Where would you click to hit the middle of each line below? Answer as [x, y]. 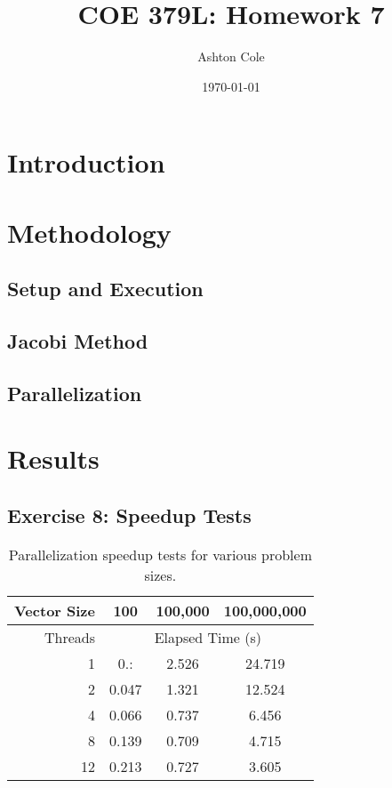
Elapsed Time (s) [208, 637]
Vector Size [55, 610]
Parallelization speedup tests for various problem [160, 554]
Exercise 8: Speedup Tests [129, 515]
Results [53, 458]
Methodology [89, 232]
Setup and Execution [105, 289]
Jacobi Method [78, 341]
